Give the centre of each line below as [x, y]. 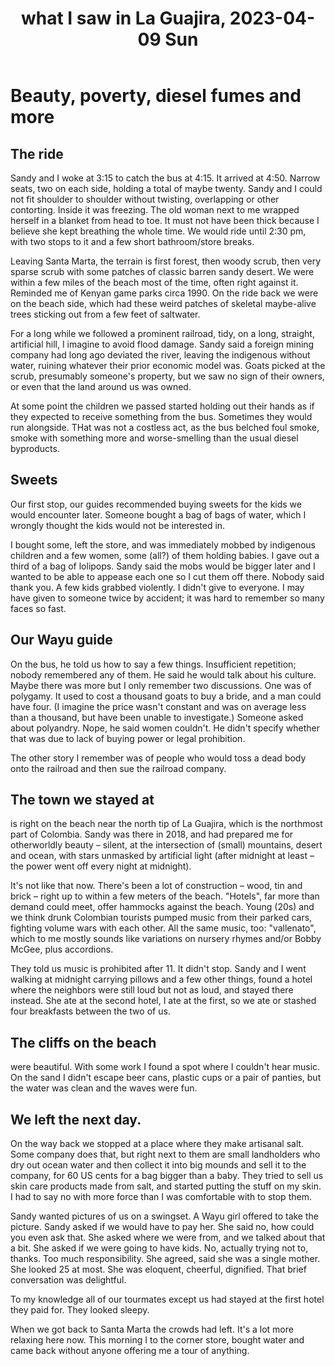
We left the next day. [76, 1119]
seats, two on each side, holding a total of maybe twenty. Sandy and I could [166, 188]
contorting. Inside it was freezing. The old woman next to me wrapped [155, 210]
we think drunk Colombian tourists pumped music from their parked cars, [161, 918]
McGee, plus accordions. [62, 949]
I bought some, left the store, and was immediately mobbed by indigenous [163, 544]
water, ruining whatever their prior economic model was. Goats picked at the [168, 365]
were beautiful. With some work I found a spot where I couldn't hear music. [165, 1067]
